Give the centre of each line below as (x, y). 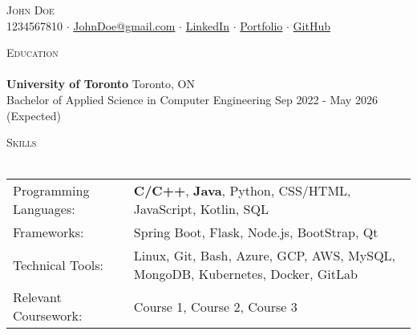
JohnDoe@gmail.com (124, 25)
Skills (22, 142)
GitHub (312, 25)
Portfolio (261, 25)
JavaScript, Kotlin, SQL (201, 209)
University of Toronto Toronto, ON (101, 84)
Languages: (44, 209)
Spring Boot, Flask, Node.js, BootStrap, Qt (256, 232)
